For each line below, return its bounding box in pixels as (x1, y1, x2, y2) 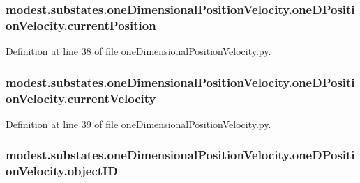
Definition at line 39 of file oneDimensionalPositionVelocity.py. (6, 116, 271, 131)
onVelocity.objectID (6, 162, 118, 180)
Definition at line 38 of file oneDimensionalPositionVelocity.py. (6, 44, 271, 58)
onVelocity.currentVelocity (6, 89, 156, 106)
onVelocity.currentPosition (6, 16, 156, 33)
